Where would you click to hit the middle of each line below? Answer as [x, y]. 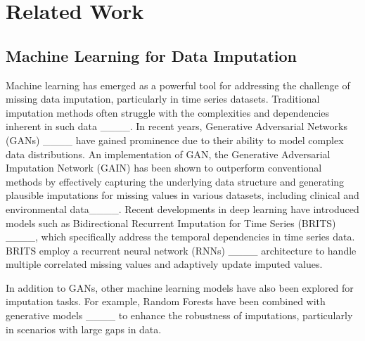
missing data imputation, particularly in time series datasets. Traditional [163, 99]
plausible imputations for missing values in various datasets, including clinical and [182, 195]
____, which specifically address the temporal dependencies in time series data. [180, 237]
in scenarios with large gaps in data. [84, 329]
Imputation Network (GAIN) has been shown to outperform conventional [164, 168]
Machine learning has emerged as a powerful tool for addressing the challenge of [178, 85]
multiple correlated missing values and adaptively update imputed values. [164, 264]
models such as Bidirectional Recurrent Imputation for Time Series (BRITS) [171, 223]
